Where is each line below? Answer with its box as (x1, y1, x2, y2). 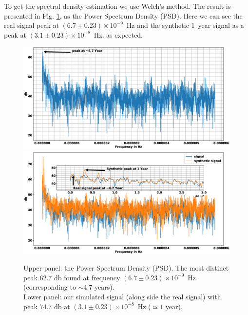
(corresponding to (23, 282, 76, 292)
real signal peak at (4, 20, 59, 30)
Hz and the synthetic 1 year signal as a (126, 20, 244, 30)
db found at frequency (54, 272, 120, 282)
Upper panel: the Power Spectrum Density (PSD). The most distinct (23, 263, 229, 273)
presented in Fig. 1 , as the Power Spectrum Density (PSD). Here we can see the (4, 10, 243, 21)
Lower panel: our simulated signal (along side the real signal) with (23, 292, 221, 302)
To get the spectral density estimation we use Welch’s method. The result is (4, 1, 231, 11)
